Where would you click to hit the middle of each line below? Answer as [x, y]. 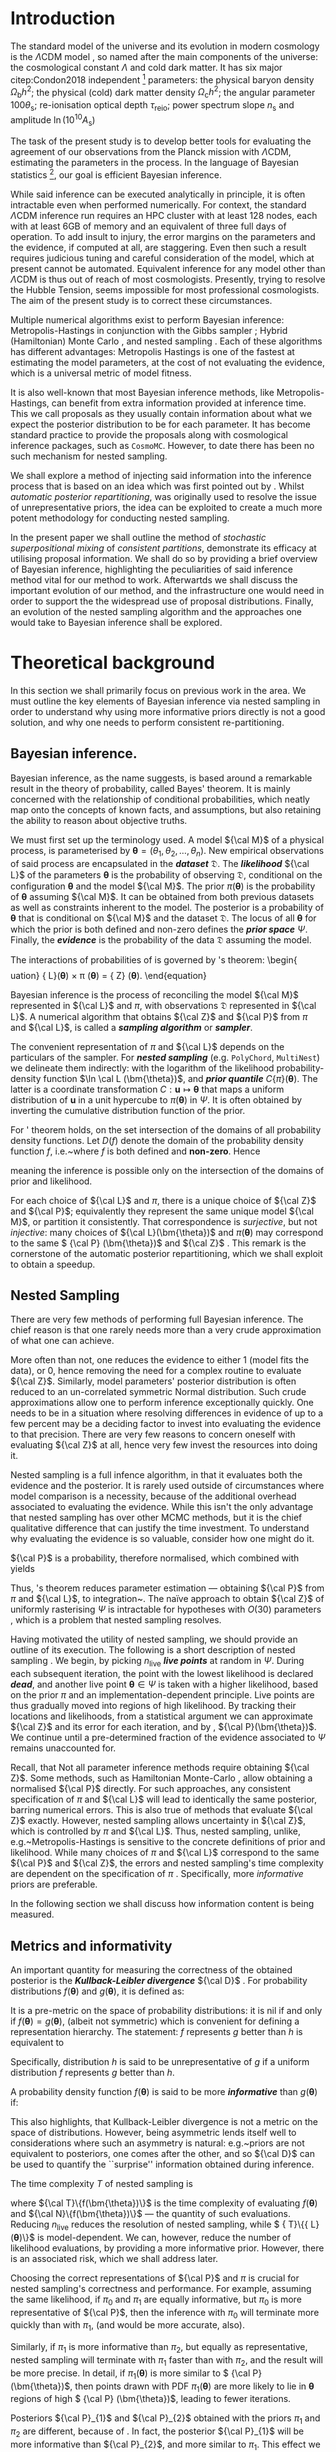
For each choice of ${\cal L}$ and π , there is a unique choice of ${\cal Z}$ [163, 1200]
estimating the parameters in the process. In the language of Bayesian [155, 163]
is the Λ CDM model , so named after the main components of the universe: [164, 56]
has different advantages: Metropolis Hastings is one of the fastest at [152, 351]
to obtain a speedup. [53, 1264]
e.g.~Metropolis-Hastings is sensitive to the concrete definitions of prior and [168, 1842]
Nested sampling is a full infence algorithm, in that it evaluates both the [156, 1475]
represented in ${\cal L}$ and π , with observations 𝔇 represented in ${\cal [163, 1005]
